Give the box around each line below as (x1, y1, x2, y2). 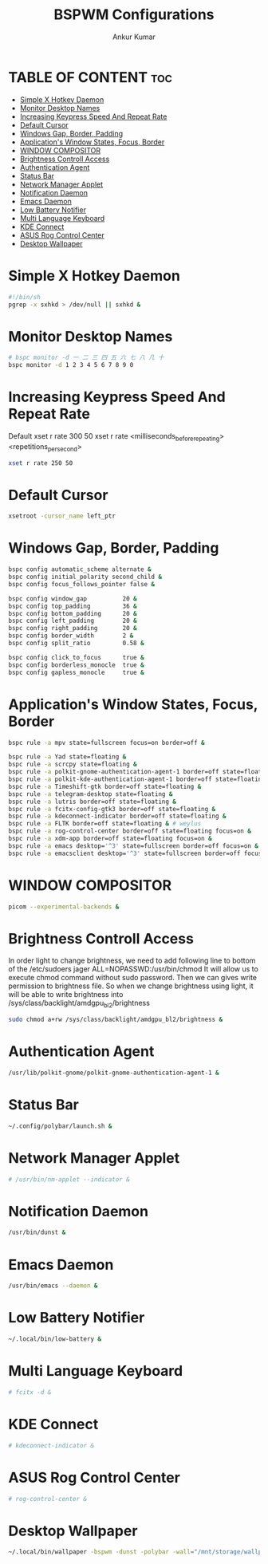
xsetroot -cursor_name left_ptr (8, 512, 116, 520)
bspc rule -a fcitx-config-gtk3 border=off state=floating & (8, 805, 216, 813)
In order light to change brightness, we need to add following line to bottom (8, 955, 256, 966)
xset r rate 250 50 (8, 459, 73, 467)
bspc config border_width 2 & (8, 632, 134, 640)
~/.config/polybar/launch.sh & (8, 1122, 112, 1130)
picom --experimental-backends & (8, 903, 120, 911)
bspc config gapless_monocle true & (8, 668, 145, 676)
